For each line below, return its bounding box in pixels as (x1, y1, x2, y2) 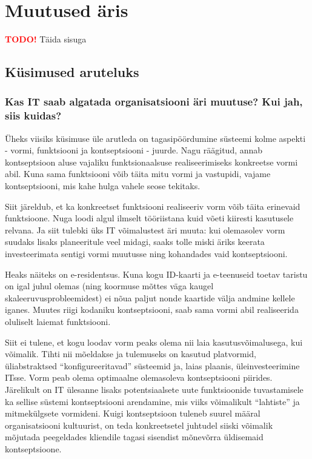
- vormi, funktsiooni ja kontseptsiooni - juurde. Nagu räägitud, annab (5, 144, 263, 156)
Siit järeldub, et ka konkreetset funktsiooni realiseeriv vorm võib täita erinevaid (5, 199, 300, 212)
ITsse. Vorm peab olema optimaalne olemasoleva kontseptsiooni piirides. (5, 371, 273, 384)
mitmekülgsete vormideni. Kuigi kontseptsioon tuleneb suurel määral (5, 407, 261, 420)
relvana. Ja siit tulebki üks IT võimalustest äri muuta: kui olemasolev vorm (5, 223, 285, 236)
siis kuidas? (5, 108, 62, 123)
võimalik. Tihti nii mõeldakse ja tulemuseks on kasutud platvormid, (5, 347, 256, 360)
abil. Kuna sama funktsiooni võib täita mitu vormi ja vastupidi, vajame (5, 167, 271, 180)
